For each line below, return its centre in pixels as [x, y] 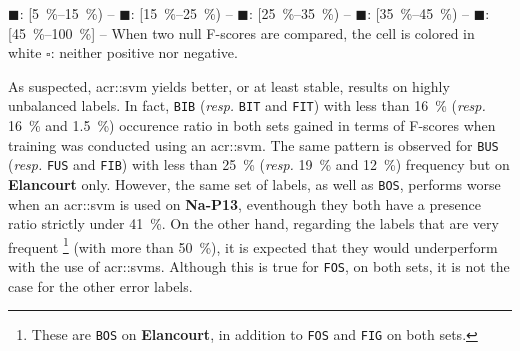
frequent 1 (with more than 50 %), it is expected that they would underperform [253, 245]
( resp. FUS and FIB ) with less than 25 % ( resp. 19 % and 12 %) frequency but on [259, 164]
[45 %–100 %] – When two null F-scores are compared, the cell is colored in [241, 32]
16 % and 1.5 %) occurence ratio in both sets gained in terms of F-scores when [252, 125]
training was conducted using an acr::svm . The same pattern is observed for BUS [253, 144]
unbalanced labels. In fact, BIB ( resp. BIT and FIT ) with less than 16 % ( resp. [247, 105]
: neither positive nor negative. [144, 52]
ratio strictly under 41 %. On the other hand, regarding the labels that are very [253, 223]
